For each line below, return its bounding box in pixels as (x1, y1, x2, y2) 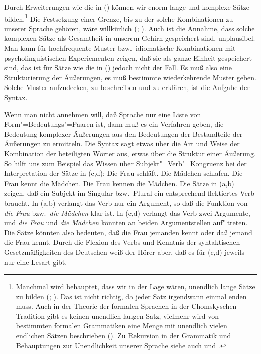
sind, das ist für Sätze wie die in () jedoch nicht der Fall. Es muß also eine (4, 62, 232, 73)
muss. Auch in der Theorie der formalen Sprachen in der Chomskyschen (16, 301, 237, 311)
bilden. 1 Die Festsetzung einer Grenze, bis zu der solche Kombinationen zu (4, 12, 233, 24)
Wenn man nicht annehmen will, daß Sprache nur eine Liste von (4, 109, 201, 119)
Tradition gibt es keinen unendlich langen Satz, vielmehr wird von (16, 310, 219, 321)
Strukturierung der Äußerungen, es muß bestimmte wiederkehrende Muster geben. (4, 72, 257, 82)
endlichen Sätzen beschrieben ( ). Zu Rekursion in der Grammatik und (16, 330, 231, 341)
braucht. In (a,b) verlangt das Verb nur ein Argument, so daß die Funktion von (4, 197, 248, 208)
